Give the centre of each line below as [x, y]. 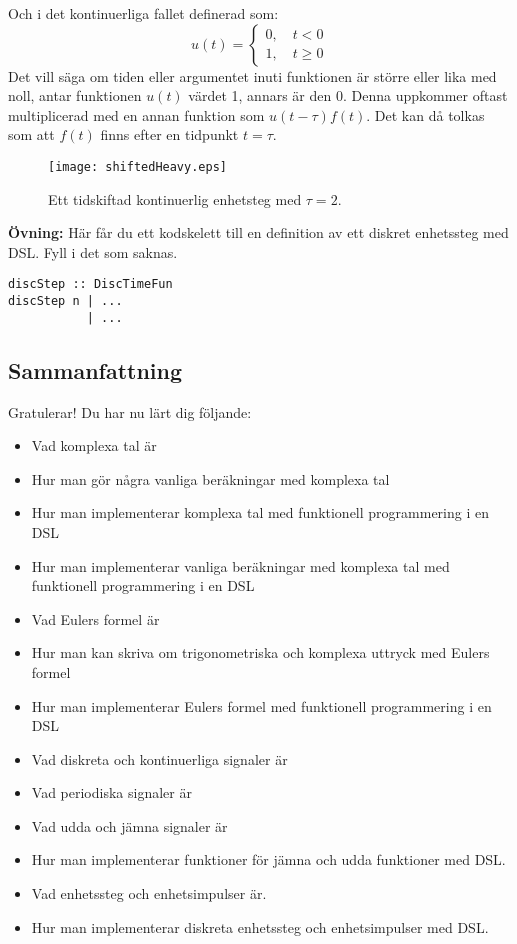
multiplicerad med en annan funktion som [136, 114]
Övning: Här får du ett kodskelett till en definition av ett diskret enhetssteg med [258, 232]
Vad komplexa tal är [94, 445]
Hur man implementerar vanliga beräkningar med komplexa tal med [240, 565]
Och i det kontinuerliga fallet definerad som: [143, 13]
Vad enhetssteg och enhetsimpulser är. [149, 893]
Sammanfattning [95, 369]
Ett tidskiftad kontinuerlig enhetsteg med [175, 198]
